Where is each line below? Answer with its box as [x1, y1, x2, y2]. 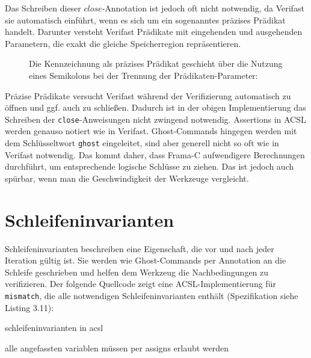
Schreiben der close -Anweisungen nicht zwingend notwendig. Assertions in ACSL [5, 113, 306, 125]
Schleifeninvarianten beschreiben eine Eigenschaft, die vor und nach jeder [5, 242, 274, 255]
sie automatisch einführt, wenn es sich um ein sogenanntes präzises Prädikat [5, 13, 286, 26]
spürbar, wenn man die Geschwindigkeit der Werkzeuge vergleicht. [5, 171, 249, 184]
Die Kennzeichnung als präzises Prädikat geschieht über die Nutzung [29, 57, 283, 70]
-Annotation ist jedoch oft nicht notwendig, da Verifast [102, 2, 304, 14]
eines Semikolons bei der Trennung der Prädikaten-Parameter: [29, 69, 258, 81]
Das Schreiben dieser [5, 2, 81, 14]
